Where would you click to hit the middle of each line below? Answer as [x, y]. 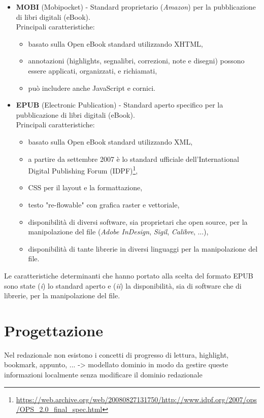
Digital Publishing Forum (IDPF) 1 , [83, 170]
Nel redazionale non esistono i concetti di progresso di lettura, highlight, [117, 354]
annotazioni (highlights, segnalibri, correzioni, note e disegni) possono [136, 61]
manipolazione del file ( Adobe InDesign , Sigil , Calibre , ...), [118, 232]
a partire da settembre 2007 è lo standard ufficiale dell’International [134, 159]
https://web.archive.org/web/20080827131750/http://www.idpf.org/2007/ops [136, 399]
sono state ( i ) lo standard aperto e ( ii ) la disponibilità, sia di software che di [123, 285]
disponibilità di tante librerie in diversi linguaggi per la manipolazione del [143, 248]
